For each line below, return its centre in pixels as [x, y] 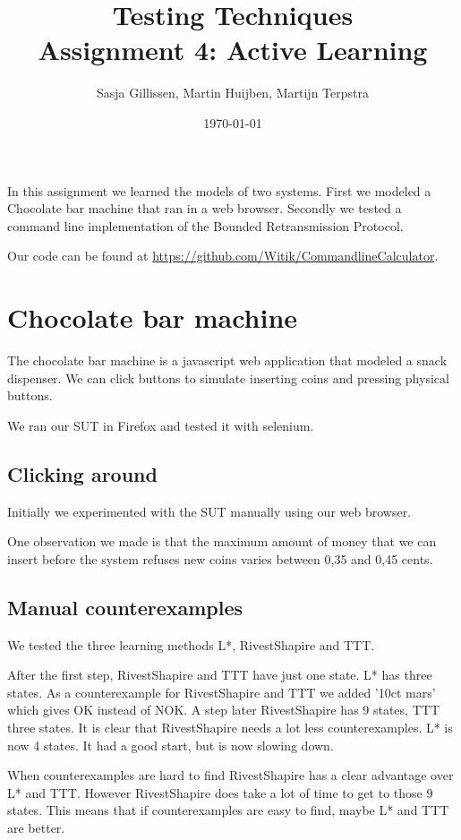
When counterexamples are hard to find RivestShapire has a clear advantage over [230, 775]
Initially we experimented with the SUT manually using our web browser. [209, 511]
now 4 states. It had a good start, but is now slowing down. [171, 745]
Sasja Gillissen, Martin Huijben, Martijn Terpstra [233, 93]
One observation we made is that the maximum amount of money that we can [222, 541]
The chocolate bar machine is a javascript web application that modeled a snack [227, 360]
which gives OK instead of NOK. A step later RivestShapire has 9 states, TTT [223, 710]
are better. [36, 827]
